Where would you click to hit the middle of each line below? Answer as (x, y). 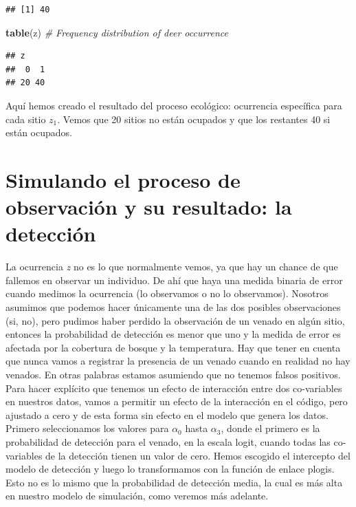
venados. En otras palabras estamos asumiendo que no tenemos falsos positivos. (173, 374)
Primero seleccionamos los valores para (87, 428)
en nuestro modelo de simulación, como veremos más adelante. (137, 496)
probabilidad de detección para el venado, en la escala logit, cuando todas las (168, 441)
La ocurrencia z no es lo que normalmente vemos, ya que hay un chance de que (172, 267)
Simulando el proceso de (123, 179)
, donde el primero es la (270, 428)
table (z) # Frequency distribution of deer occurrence (117, 32)
